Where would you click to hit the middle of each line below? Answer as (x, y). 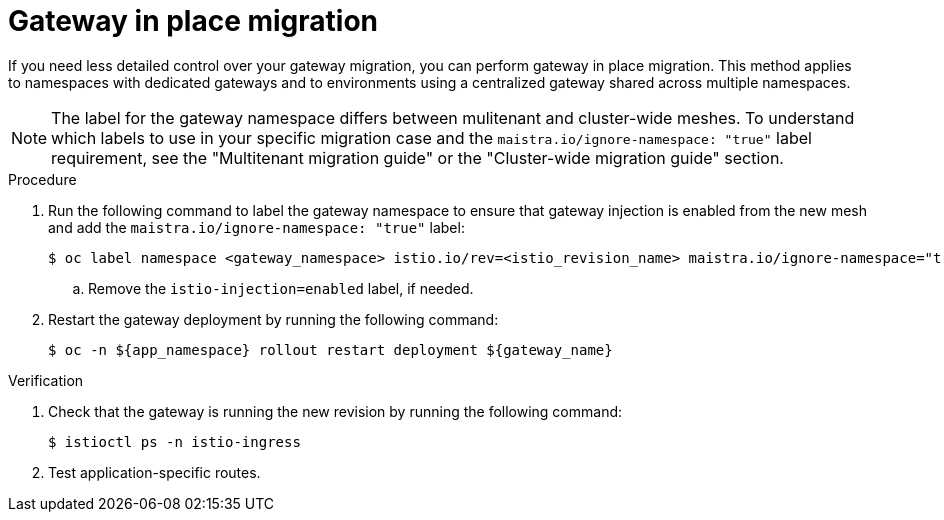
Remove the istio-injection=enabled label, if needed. (281, 288)
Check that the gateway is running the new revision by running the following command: (335, 411)
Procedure (42, 179)
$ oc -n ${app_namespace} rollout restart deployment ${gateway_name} (330, 349)
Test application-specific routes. (154, 472)
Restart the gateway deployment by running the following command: (273, 319)
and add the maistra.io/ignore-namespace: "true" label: (256, 227)
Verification (46, 380)
